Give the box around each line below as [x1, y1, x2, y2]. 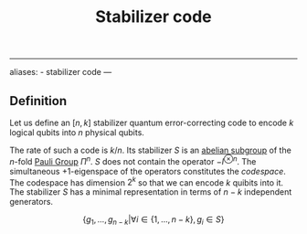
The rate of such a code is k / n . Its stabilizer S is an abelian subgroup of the [9, 144, 292, 155]
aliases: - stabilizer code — [9, 67, 112, 78]
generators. [9, 197, 53, 207]
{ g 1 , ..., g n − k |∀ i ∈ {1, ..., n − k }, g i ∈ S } [82, 214, 225, 228]
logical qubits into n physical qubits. [9, 127, 144, 138]
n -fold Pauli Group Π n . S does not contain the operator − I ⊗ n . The [9, 154, 257, 166]
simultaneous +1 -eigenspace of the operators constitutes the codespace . [9, 165, 286, 176]
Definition [9, 93, 67, 109]
